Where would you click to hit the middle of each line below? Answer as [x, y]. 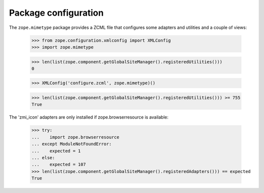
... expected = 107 [59, 165]
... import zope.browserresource [76, 137]
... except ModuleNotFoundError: [72, 144]
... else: [43, 157]
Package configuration [56, 13]
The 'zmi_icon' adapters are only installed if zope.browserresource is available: [89, 117]
